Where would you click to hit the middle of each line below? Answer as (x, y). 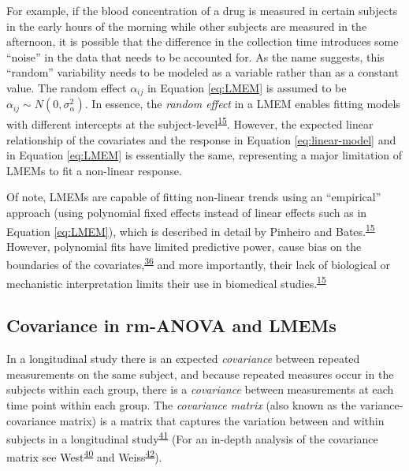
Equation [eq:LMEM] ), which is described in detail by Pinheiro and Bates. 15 (191, 230)
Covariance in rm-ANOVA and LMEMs (171, 325)
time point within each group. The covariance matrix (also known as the (181, 404)
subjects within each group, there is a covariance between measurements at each (200, 389)
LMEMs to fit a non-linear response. (94, 170)
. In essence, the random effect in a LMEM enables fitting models (242, 104)
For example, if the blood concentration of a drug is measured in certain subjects (202, 10)
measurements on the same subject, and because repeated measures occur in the (200, 374)
